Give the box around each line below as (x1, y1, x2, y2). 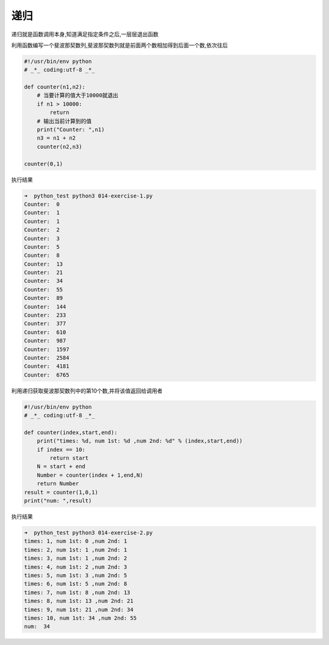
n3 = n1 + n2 (37, 135, 76, 141)
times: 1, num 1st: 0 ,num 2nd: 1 (24, 538, 127, 545)
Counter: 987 (24, 337, 66, 344)
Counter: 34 (24, 277, 63, 285)
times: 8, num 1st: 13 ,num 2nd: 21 (24, 597, 134, 605)
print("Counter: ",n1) (37, 126, 105, 134)
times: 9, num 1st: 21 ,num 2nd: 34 (24, 606, 134, 613)
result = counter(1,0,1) (24, 488, 99, 496)
